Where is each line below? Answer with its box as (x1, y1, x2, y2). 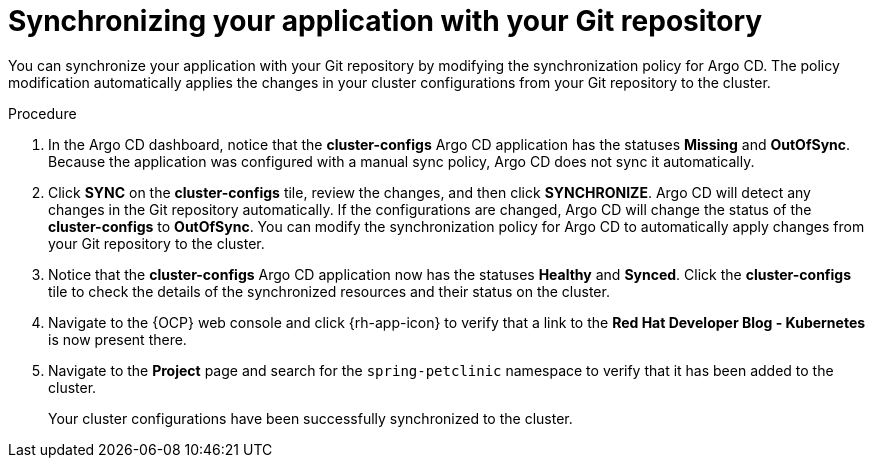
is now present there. (48, 330, 187, 348)
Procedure (8, 104, 77, 122)
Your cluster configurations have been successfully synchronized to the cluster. (48, 409, 573, 427)
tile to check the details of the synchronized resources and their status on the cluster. (48, 282, 610, 300)
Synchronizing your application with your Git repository (8, 4, 763, 38)
